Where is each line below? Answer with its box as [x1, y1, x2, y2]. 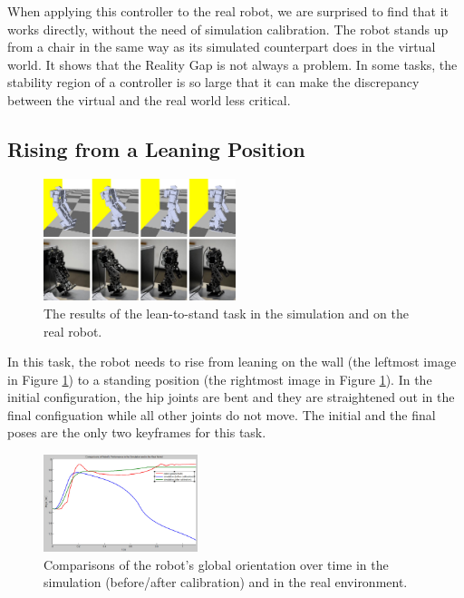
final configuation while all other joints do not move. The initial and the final [7, 405, 436, 424]
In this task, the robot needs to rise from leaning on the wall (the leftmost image [7, 352, 457, 371]
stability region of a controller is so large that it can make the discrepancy [7, 73, 420, 92]
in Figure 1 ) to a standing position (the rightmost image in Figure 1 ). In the [7, 369, 432, 388]
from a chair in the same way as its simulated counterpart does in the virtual [7, 37, 436, 56]
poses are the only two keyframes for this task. [7, 423, 266, 442]
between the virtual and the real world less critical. [7, 90, 291, 109]
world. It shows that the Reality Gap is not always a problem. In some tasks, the [7, 54, 458, 74]
